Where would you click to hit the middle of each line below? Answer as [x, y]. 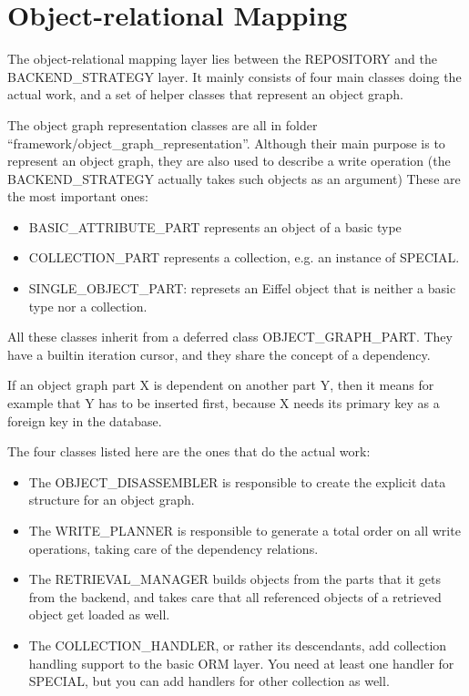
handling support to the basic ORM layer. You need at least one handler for [241, 663]
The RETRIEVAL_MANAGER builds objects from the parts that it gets [234, 579]
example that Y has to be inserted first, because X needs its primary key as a [224, 403]
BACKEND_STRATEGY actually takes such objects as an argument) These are [234, 178]
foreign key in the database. [85, 420]
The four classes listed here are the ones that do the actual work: [189, 451]
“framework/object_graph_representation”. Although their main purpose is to [226, 143]
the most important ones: [78, 196]
